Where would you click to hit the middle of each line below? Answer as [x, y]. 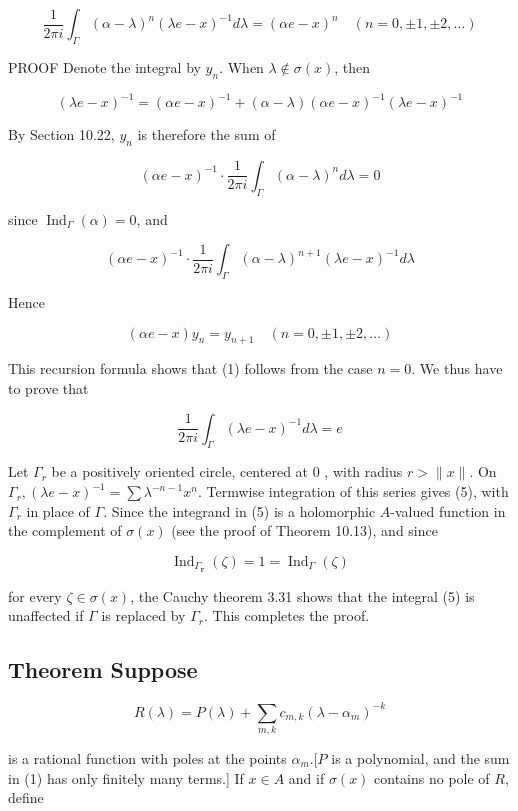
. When [241, 66]
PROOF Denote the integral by [104, 66]
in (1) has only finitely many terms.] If [126, 777]
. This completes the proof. [287, 615]
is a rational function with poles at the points [147, 757]
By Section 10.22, [61, 134]
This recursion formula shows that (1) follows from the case [190, 368]
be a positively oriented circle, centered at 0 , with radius [227, 471]
